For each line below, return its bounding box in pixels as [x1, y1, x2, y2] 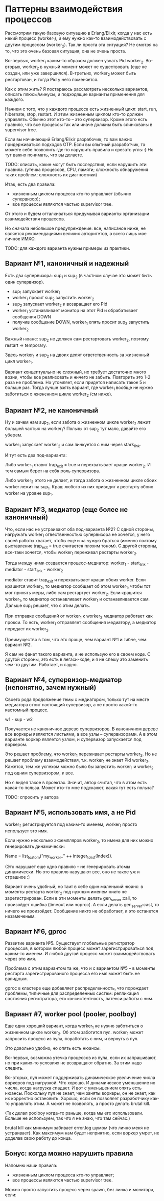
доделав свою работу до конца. [5, 1135, 72, 1141]
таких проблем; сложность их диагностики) [5, 171, 97, 177]
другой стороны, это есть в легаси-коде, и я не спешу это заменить [5, 656, 148, 662]
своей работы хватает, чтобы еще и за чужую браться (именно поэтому [5, 538, 157, 544]
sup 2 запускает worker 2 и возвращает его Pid [12, 301, 108, 308]
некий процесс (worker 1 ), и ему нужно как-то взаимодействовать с [5, 35, 147, 42]
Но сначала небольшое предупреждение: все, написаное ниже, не [5, 225, 146, 231]
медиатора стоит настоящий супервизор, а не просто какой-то [5, 701, 138, 707]
